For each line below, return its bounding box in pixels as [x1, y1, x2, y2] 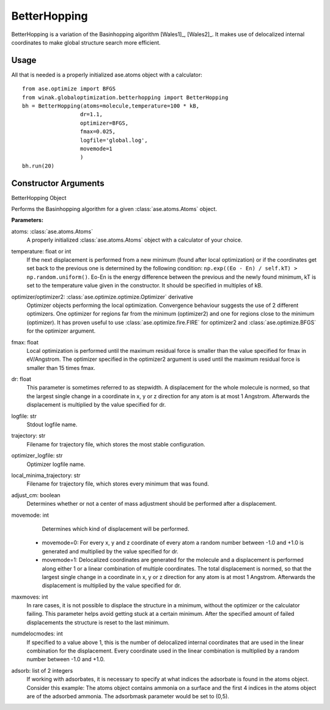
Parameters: [11, 216, 44, 224]
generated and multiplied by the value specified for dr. [42, 547, 178, 555]
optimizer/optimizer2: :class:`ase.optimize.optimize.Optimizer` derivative [11, 293, 194, 300]
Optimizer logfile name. [26, 460, 86, 468]
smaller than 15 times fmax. [26, 364, 96, 371]
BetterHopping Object [11, 194, 67, 201]
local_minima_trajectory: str [11, 471, 81, 479]
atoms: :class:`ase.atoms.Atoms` [11, 227, 94, 235]
